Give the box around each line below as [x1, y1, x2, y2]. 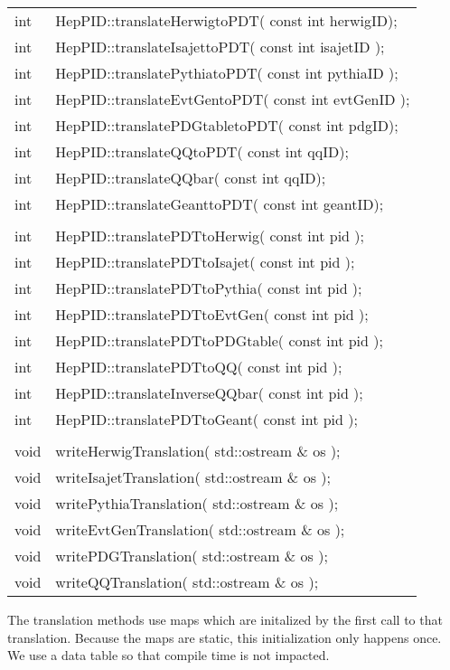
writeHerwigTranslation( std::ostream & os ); [55, 440, 341, 461]
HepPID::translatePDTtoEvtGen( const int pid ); [55, 304, 369, 325]
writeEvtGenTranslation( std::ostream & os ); [55, 519, 345, 540]
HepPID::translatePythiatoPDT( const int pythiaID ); [55, 62, 398, 83]
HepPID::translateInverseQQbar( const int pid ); [55, 382, 363, 403]
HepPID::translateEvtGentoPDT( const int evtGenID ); [55, 89, 410, 109]
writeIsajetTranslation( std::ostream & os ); [55, 467, 331, 487]
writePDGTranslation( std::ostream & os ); [55, 545, 328, 566]
